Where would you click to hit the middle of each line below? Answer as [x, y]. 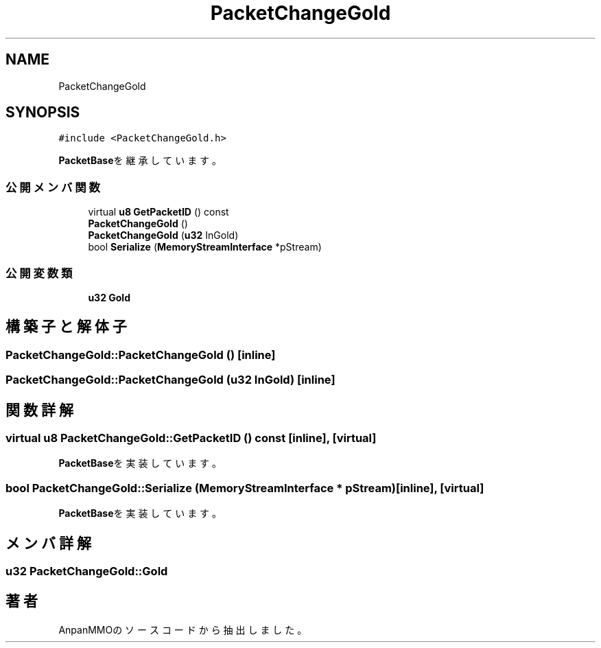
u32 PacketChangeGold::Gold [87, 571]
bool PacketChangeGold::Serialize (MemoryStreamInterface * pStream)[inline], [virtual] [245, 488]
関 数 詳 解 [39, 410]
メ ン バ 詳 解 [48, 543]
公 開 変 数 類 [39, 273]
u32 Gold [109, 297]
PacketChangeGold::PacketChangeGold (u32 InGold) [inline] [170, 380]
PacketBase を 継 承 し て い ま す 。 [140, 161]
